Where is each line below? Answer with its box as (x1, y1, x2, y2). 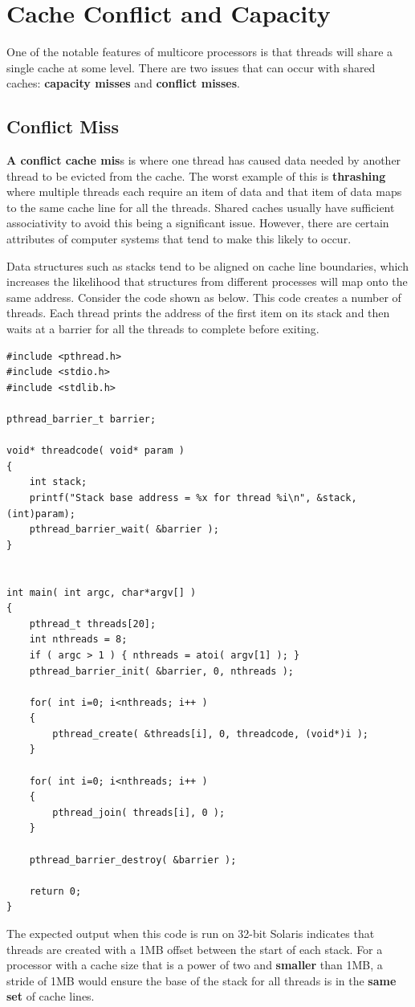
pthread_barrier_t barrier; (6, 414, 157, 426)
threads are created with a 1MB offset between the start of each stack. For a (6, 940, 383, 957)
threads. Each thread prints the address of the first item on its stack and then (6, 304, 390, 321)
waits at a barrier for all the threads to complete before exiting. (6, 320, 319, 337)
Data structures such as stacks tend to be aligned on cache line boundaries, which (6, 257, 409, 274)
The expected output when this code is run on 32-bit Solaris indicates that (6, 925, 375, 942)
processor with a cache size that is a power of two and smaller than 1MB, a (6, 956, 383, 973)
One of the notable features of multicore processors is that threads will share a (6, 43, 393, 60)
